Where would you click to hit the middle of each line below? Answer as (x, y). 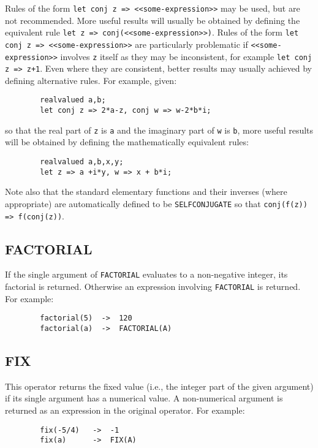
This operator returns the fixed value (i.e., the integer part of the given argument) (159, 386)
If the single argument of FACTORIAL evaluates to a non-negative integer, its (146, 274)
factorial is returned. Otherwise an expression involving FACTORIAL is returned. (153, 287)
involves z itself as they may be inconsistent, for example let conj (186, 56)
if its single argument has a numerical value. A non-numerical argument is (144, 398)
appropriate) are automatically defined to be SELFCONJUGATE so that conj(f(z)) (156, 203)
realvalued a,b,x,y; (82, 162)
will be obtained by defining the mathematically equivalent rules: (127, 142)
